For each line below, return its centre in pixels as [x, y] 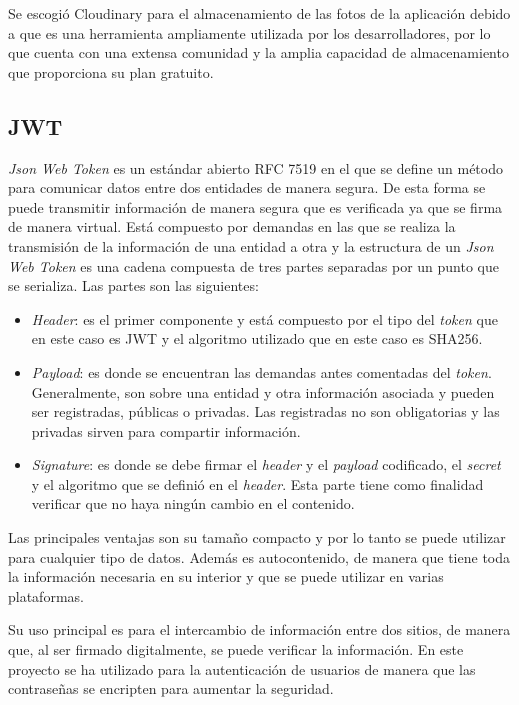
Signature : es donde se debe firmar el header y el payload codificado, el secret [266, 464]
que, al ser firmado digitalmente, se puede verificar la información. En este [236, 649]
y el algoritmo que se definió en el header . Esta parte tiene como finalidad [257, 483]
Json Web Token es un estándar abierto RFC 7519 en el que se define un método [255, 167]
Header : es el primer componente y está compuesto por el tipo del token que [264, 318]
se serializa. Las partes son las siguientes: [133, 285]
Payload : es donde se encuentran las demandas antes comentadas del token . [261, 371]
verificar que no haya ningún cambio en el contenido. [193, 503]
